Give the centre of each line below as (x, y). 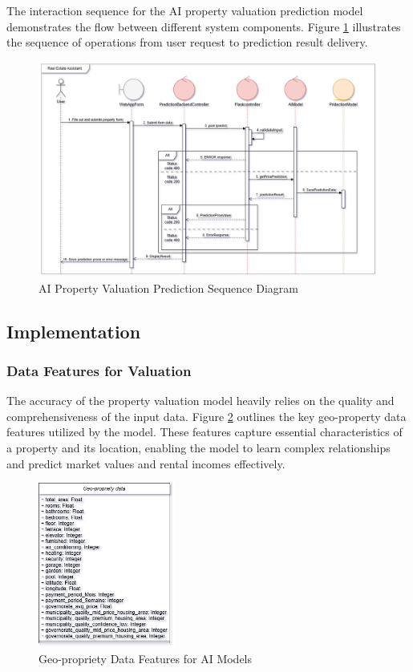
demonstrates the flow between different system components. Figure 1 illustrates (204, 26)
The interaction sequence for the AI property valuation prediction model (185, 10)
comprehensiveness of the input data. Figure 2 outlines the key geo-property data (206, 416)
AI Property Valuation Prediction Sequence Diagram (168, 287)
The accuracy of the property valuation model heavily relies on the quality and (200, 401)
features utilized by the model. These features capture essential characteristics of (204, 432)
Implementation (74, 331)
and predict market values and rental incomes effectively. (146, 463)
